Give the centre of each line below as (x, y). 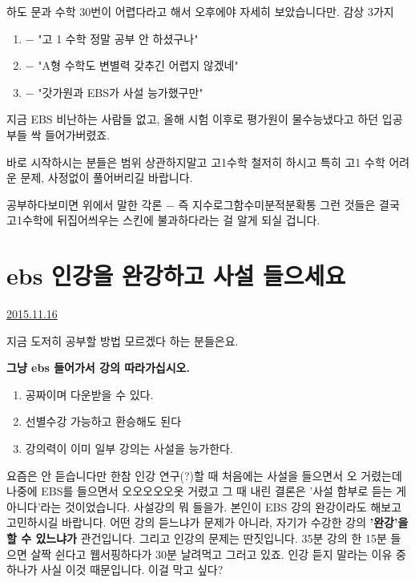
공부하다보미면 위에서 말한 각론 (85, 204)
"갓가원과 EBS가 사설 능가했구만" (121, 92)
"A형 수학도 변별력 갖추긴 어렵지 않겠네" (138, 65)
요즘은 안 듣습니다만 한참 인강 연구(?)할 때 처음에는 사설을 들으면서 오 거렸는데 (204, 475)
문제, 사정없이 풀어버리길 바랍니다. (107, 178)
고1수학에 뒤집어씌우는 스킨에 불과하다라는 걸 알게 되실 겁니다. (163, 220)
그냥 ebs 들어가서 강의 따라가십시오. (98, 368)
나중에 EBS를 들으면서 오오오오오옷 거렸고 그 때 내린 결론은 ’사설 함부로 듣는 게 (207, 491)
